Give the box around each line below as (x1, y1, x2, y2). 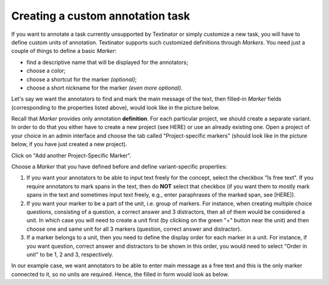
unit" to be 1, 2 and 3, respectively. (26, 250, 114, 258)
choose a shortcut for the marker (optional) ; (26, 76, 137, 83)
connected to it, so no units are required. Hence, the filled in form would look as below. (11, 270, 230, 278)
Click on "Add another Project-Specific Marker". (11, 152, 132, 159)
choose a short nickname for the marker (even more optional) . (26, 84, 183, 91)
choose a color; (26, 67, 66, 74)
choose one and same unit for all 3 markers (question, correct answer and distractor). (26, 225, 242, 233)
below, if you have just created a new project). (11, 141, 127, 148)
